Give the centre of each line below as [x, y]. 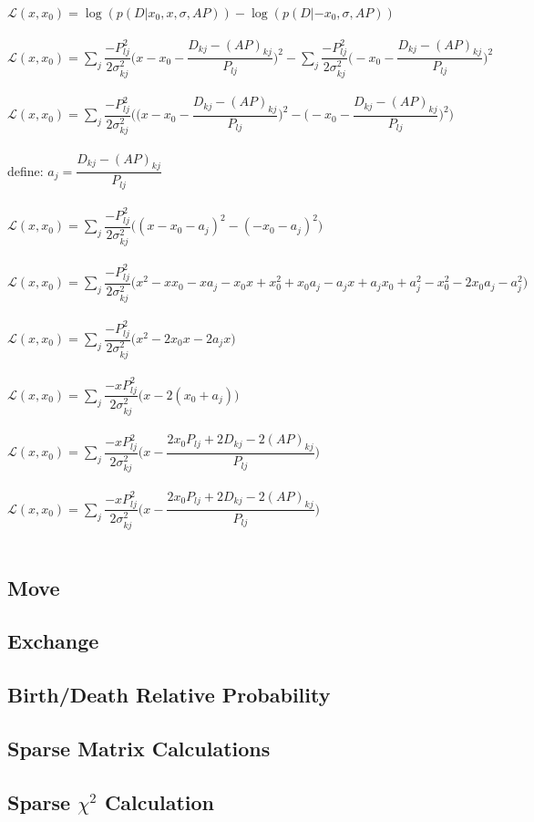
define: [26, 170]
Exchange [53, 641]
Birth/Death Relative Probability [169, 695]
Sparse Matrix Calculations [139, 748]
